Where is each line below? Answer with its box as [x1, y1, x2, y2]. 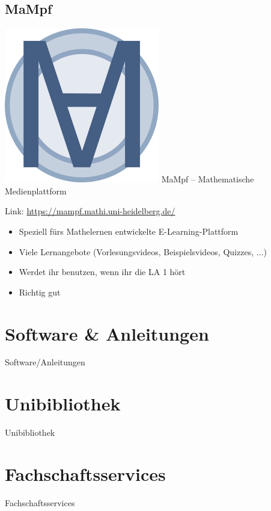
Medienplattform [5, 184, 67, 197]
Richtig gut [19, 285, 61, 298]
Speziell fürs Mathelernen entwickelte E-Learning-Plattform [19, 225, 239, 237]
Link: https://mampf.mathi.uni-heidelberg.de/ [5, 205, 175, 217]
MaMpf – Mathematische [161, 173, 254, 185]
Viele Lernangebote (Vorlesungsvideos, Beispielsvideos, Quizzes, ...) [19, 245, 267, 258]
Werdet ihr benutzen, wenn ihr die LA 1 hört [19, 265, 186, 278]
